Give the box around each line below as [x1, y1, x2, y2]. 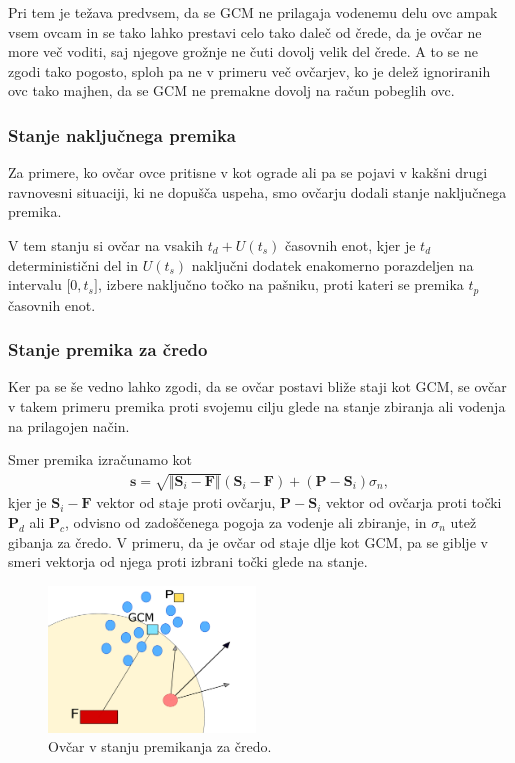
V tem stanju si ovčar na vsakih [8, 234, 204, 255]
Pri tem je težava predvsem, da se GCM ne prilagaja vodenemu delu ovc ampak [8, 2, 498, 22]
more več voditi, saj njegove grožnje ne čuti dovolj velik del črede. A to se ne [8, 41, 478, 62]
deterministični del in [8, 254, 139, 275]
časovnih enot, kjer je [284, 234, 416, 255]
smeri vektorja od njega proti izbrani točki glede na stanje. [8, 551, 368, 572]
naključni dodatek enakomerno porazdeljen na [191, 254, 474, 275]
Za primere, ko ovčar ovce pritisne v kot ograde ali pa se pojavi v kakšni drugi [8, 162, 488, 183]
